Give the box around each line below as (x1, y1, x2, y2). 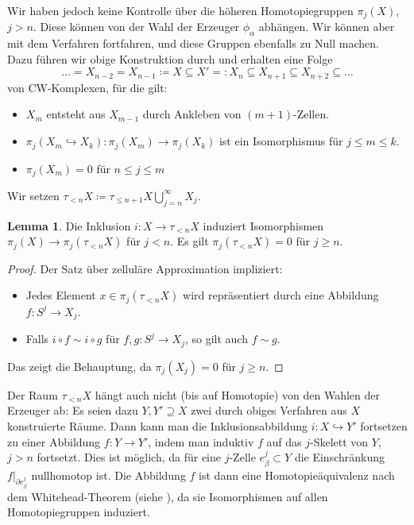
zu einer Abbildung (7, 433, 101, 450)
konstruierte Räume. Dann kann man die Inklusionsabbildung (7, 417, 308, 434)
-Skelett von (310, 433, 369, 450)
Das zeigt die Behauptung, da (7, 357, 152, 374)
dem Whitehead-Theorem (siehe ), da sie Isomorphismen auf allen (7, 488, 328, 504)
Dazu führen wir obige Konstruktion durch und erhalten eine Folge (7, 50, 333, 67)
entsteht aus (46, 106, 106, 122)
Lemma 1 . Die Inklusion (7, 217, 131, 234)
